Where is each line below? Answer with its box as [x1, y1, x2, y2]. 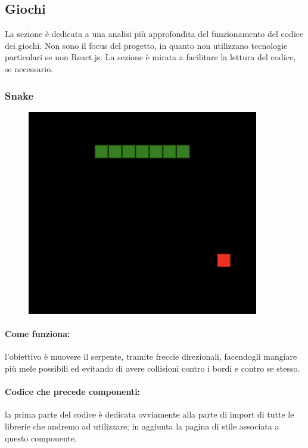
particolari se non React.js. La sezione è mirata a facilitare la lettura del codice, [5, 51, 296, 63]
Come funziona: [5, 327, 70, 340]
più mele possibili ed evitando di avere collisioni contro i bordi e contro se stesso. [5, 362, 300, 375]
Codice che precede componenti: [5, 385, 141, 398]
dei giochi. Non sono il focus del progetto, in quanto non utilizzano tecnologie [5, 39, 288, 51]
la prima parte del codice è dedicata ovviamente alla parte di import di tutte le [5, 408, 294, 421]
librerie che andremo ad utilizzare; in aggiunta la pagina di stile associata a [5, 420, 279, 432]
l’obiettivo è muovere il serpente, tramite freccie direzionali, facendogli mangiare [5, 350, 297, 363]
